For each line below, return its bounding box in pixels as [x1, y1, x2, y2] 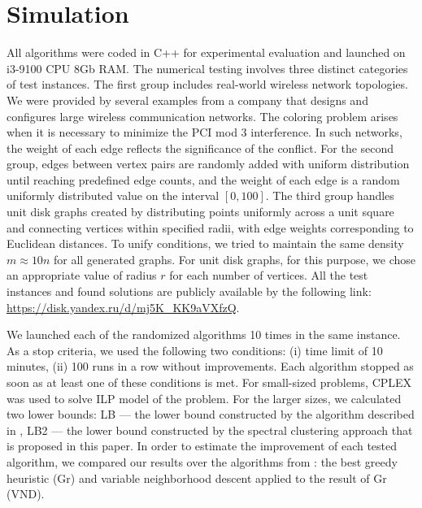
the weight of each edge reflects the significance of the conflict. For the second [7, 139, 394, 156]
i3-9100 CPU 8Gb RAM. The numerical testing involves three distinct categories [7, 59, 408, 76]
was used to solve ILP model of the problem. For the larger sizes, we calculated [7, 389, 402, 406]
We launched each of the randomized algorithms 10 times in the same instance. [7, 326, 401, 343]
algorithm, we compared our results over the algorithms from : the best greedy [7, 453, 398, 470]
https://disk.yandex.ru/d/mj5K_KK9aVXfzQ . [7, 298, 240, 315]
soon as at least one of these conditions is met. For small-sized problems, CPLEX [7, 374, 412, 390]
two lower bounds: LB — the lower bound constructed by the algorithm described [7, 406, 415, 423]
